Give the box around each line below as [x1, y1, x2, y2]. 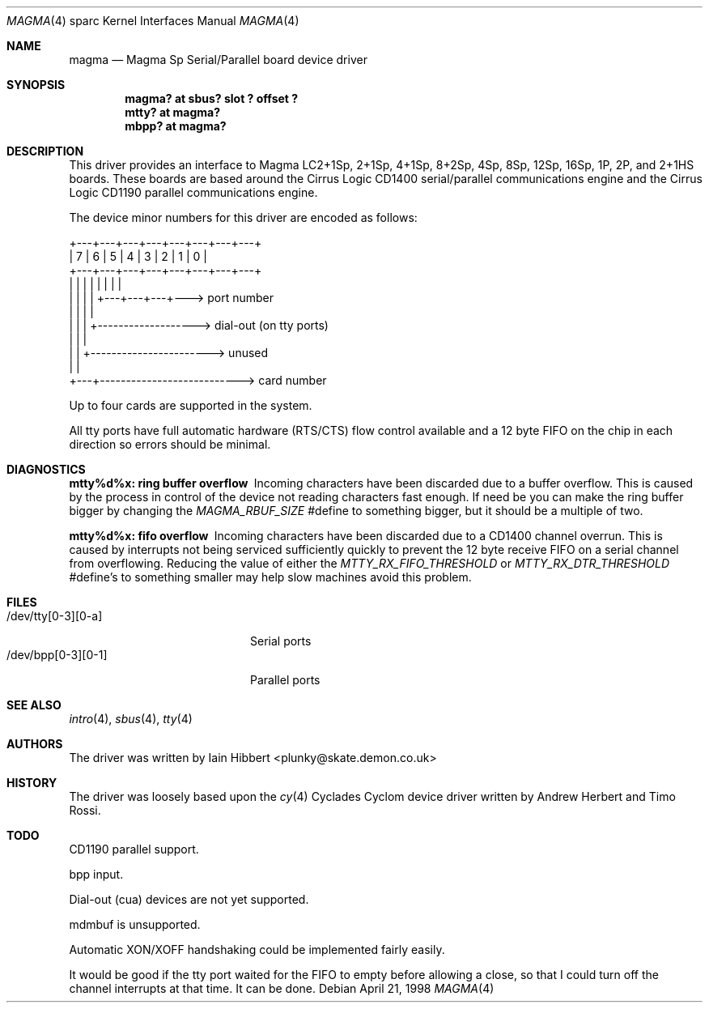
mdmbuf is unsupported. [69, 917, 201, 931]
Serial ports [250, 634, 312, 648]
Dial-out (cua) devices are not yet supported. [69, 892, 309, 906]
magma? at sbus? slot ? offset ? [125, 92, 299, 105]
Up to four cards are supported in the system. [69, 398, 312, 412]
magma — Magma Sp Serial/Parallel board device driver [69, 53, 367, 66]
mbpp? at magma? [125, 119, 227, 133]
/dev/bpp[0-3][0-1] [6, 648, 108, 662]
